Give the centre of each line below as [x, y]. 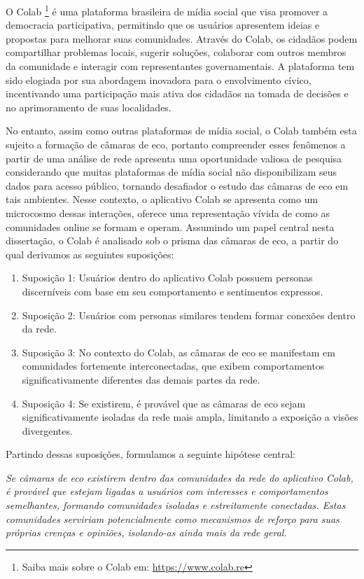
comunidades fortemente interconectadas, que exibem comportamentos [173, 366]
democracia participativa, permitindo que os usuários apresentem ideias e [163, 25]
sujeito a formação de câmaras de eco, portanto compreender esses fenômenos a [176, 144]
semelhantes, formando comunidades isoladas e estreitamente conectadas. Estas [176, 505]
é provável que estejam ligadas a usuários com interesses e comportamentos [167, 491]
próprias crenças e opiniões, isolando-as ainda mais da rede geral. [146, 532]
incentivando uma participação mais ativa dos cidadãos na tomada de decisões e [177, 93]
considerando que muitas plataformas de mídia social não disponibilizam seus [171, 172]
